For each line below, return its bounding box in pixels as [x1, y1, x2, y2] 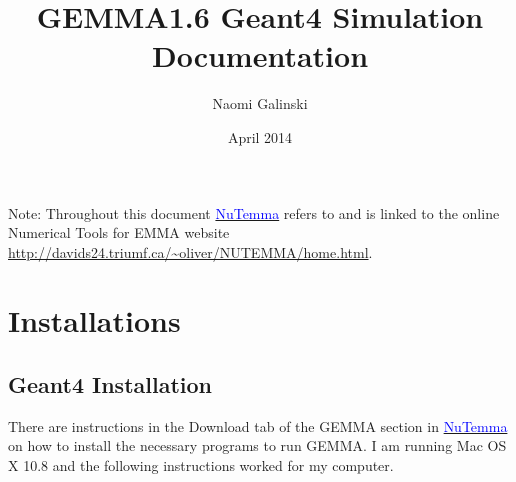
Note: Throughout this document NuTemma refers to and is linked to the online [8, 202, 500, 223]
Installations [8, 300, 181, 341]
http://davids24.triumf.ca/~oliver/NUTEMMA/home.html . [8, 241, 373, 262]
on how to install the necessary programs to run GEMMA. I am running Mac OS [8, 435, 507, 456]
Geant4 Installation [8, 369, 212, 400]
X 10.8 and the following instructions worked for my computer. [8, 455, 394, 476]
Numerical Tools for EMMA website [8, 222, 230, 243]
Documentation [151, 35, 369, 76]
